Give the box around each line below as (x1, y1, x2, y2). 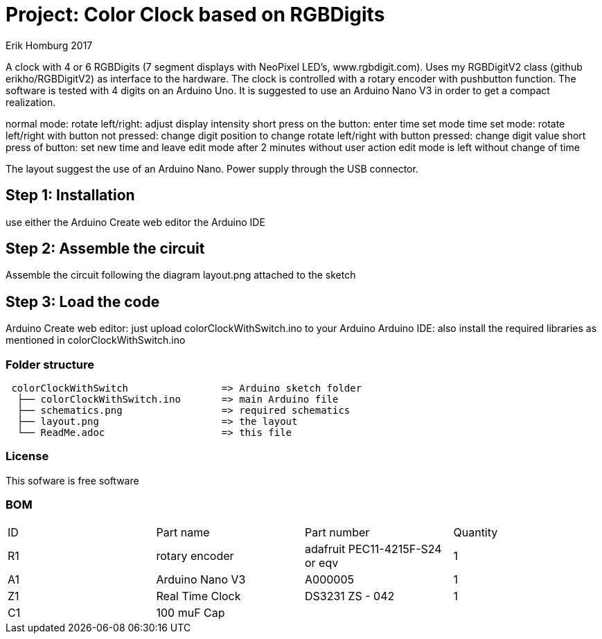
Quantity (453, 525, 498, 539)
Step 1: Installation (6, 186, 135, 204)
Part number (305, 525, 370, 539)
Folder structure (6, 357, 94, 371)
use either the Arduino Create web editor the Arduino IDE (6, 216, 265, 228)
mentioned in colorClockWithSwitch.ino (6, 334, 186, 347)
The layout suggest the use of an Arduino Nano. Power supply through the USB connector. (6, 162, 418, 175)
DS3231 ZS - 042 (305, 588, 395, 603)
